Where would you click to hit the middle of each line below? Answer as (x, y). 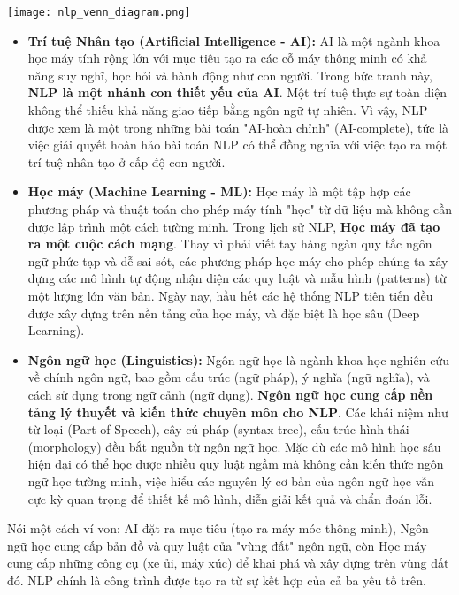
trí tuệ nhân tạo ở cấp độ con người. (126, 161)
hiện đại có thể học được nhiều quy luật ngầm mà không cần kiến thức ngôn (236, 464)
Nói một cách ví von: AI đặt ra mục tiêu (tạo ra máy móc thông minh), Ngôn (218, 528)
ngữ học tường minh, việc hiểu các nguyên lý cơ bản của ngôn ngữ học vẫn (231, 481)
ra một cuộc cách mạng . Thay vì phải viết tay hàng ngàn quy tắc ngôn (230, 244)
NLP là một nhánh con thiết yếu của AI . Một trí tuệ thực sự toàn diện (237, 92)
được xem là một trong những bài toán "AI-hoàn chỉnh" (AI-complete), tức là (238, 127)
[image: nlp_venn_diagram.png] (99, 12)
